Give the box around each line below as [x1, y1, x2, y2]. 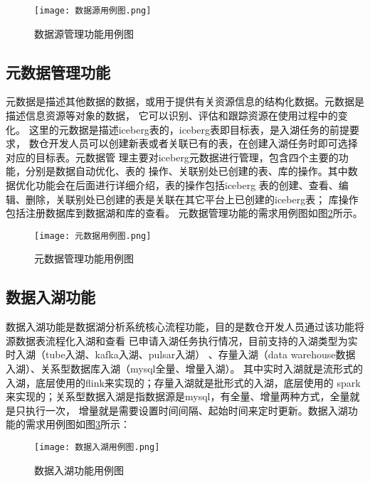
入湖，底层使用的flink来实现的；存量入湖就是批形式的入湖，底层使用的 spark [6, 375, 361, 390]
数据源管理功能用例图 [34, 26, 134, 41]
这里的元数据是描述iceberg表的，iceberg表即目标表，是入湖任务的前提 [28, 122, 350, 136]
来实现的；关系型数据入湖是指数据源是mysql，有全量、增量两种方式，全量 [6, 389, 350, 404]
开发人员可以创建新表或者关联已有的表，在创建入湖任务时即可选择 [48, 136, 358, 151]
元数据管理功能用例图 [34, 251, 134, 266]
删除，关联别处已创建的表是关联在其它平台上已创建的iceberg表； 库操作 [25, 191, 359, 206]
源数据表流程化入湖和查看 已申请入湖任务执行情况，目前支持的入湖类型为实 [6, 333, 358, 348]
